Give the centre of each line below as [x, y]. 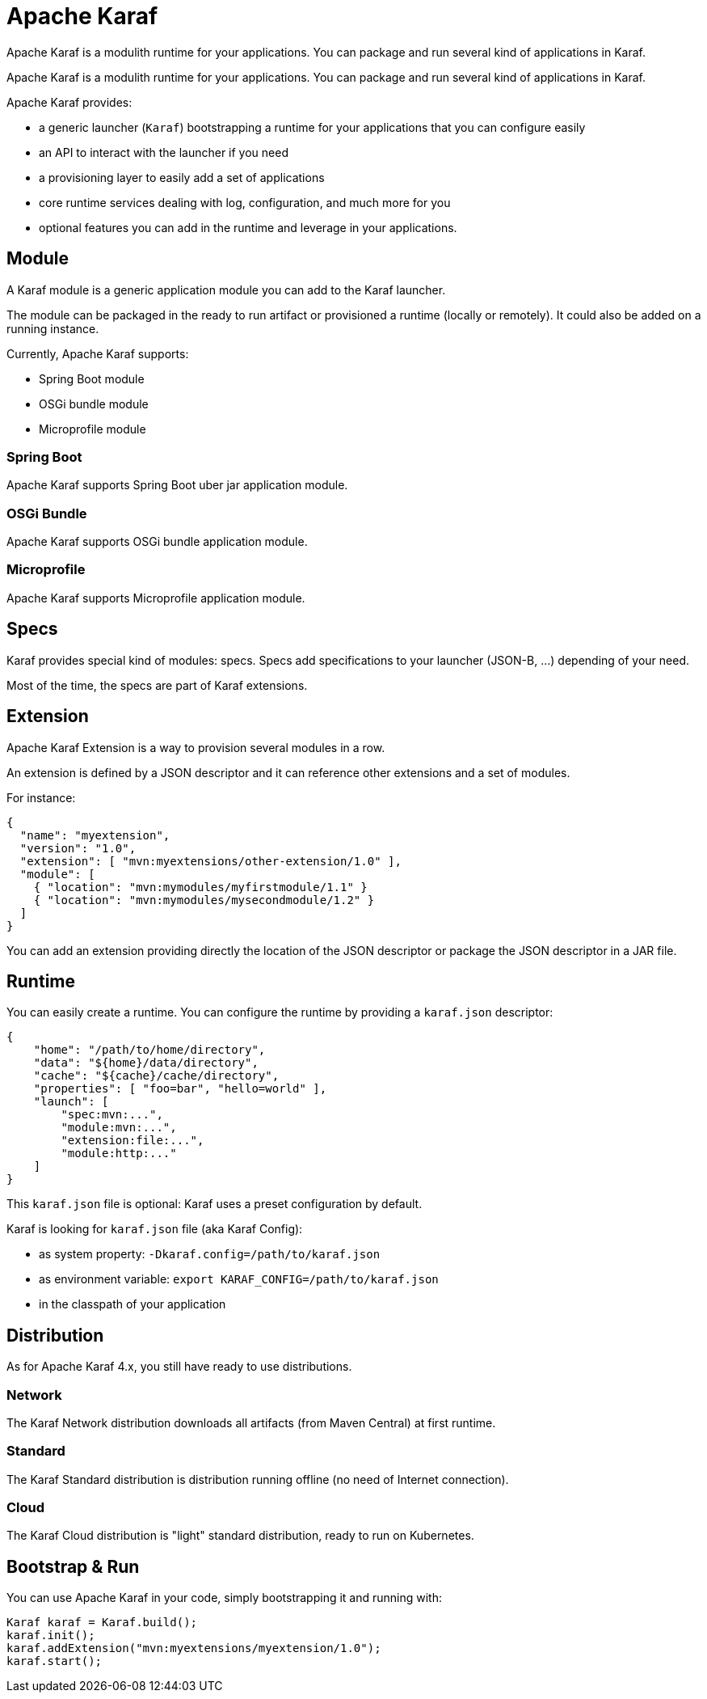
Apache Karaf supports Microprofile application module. [156, 598]
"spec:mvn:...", [112, 1115]
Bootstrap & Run [73, 1566]
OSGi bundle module [94, 404]
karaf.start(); [55, 1661]
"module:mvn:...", [119, 1128]
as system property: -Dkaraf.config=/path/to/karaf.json [210, 1254]
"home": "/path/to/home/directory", [149, 1050]
